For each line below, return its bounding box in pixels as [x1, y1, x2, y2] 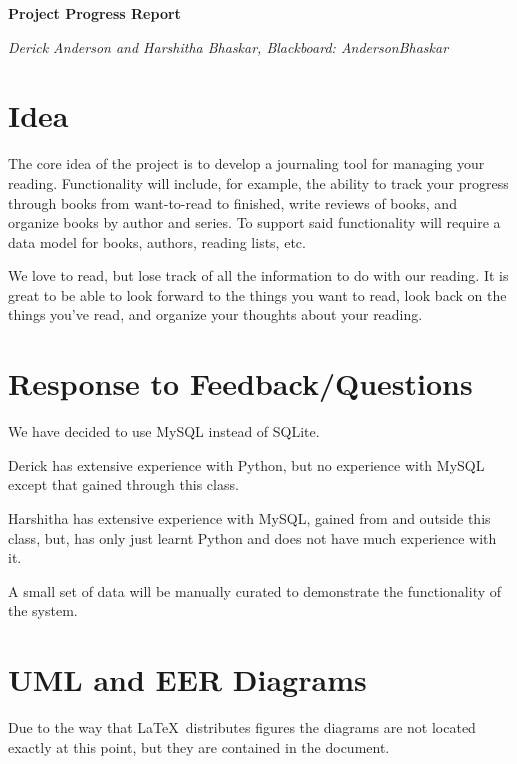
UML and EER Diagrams [8, 659, 367, 700]
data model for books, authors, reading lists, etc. [8, 231, 306, 252]
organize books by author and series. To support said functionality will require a [8, 212, 501, 233]
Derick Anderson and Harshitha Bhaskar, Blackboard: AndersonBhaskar [8, 36, 449, 57]
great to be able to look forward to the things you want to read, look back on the [8, 284, 507, 305]
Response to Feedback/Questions [8, 363, 473, 404]
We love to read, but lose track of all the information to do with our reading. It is [8, 265, 509, 286]
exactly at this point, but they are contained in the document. [8, 736, 390, 757]
